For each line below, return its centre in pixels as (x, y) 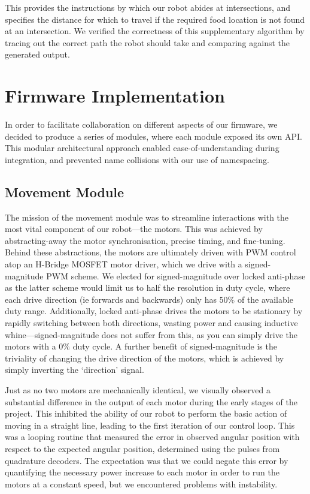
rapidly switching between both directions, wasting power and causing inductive (151, 323)
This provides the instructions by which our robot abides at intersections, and (148, 7)
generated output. (37, 54)
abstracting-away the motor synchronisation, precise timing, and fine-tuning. (145, 240)
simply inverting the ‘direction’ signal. (75, 370)
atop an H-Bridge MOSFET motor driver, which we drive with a (124, 264)
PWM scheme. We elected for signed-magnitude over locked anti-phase (176, 275)
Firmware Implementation (115, 96)
